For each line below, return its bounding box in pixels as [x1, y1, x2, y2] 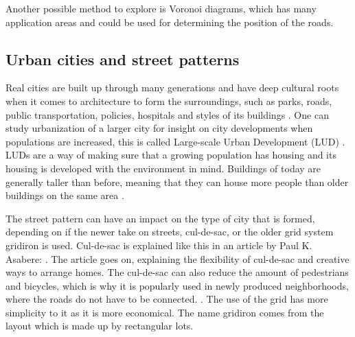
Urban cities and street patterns [5, 48, 240, 69]
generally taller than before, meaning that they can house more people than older [5, 174, 349, 189]
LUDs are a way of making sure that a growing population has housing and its [5, 148, 336, 162]
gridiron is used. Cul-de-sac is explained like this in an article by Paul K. [5, 237, 312, 252]
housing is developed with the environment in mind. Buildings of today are [5, 161, 321, 175]
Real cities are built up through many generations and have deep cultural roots [5, 80, 339, 95]
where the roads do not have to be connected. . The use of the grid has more [5, 292, 328, 306]
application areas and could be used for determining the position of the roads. [5, 14, 334, 29]
